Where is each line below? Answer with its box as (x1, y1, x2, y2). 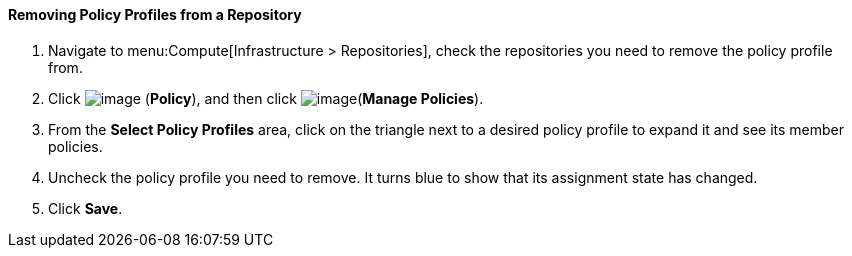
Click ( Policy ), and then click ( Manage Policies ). (48, 89, 484, 107)
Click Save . (48, 199, 123, 217)
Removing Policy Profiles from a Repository (8, 6, 302, 23)
